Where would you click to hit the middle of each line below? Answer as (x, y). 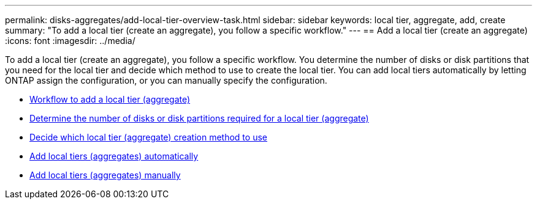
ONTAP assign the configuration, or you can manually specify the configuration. (166, 80)
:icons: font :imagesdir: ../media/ (70, 41)
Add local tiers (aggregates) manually (105, 175)
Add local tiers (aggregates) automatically (114, 156)
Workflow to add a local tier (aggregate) (110, 99)
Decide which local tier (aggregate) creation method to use (148, 137)
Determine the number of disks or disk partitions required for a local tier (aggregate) (199, 118)
